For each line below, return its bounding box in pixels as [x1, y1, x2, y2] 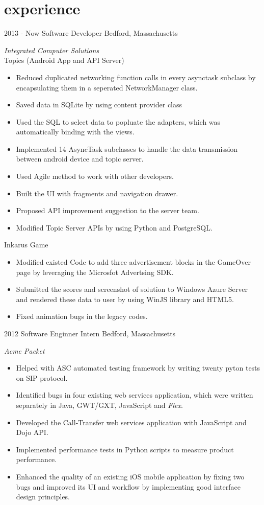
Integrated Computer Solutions [4, 44, 99, 55]
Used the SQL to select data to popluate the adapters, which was [16, 116, 221, 127]
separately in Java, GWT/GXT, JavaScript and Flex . [16, 399, 183, 410]
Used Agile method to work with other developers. [16, 171, 174, 181]
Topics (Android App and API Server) [4, 55, 124, 65]
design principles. [16, 491, 70, 502]
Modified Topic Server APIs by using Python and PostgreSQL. [16, 222, 213, 233]
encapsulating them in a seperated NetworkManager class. [16, 82, 198, 93]
